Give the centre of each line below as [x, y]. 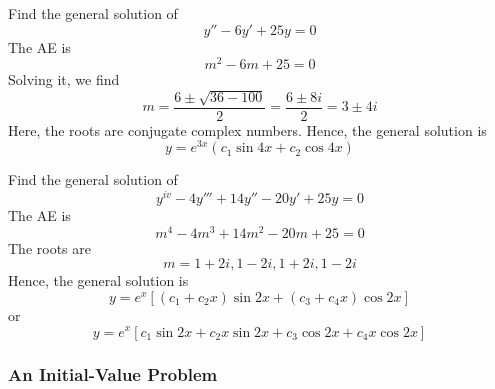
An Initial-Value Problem [113, 374]
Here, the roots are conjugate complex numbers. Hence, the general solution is [247, 129]
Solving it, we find [64, 79]
